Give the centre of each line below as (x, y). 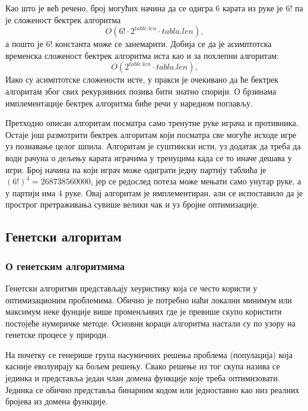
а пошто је (24, 44)
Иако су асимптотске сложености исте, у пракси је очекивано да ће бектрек (142, 79)
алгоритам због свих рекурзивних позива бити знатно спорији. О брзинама (141, 91)
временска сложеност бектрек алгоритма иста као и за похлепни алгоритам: (142, 55)
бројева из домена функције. (57, 401)
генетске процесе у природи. (57, 335)
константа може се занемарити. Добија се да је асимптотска (163, 44)
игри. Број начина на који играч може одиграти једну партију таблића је (136, 169)
